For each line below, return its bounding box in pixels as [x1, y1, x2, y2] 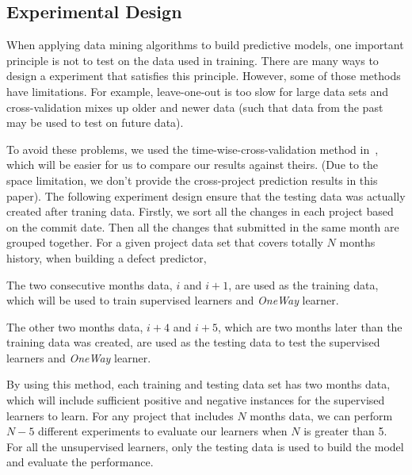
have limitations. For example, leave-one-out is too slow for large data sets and [6, 82, 389, 99]
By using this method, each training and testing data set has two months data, [6, 376, 391, 393]
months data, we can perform [250, 407, 393, 423]
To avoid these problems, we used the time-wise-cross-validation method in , [6, 140, 379, 157]
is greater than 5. [303, 423, 387, 439]
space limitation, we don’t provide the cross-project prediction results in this [6, 171, 378, 188]
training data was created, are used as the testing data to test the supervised [6, 334, 380, 351]
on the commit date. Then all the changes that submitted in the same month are [6, 218, 399, 235]
